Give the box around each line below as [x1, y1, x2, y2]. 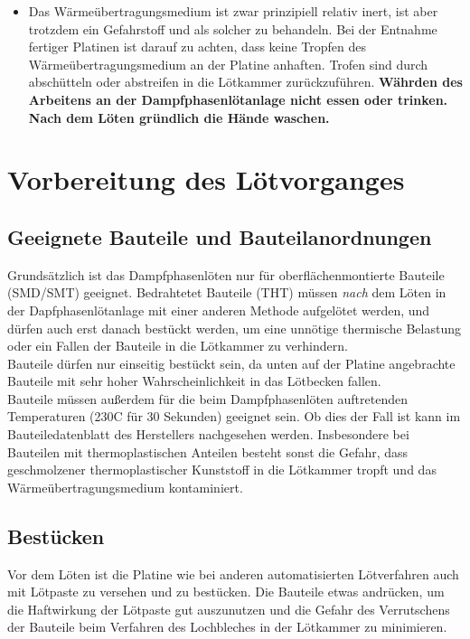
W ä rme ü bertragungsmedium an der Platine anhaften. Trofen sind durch [28, 54, 428, 73]
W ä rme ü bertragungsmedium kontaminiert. [7, 477, 243, 496]
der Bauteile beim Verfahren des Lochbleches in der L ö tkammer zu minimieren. [7, 617, 447, 636]
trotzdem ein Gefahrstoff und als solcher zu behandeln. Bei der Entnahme [28, 19, 437, 38]
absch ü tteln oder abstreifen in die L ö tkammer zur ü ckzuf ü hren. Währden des [28, 72, 463, 91]
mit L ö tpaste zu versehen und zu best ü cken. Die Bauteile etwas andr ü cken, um [7, 582, 445, 601]
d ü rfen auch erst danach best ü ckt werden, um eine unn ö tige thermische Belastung [7, 318, 461, 337]
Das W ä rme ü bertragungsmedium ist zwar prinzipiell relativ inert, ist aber [28, 2, 438, 20]
